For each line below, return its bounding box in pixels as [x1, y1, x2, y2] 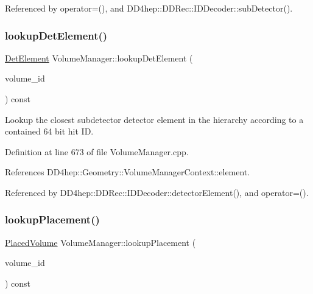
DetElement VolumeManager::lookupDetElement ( [5, 51, 193, 64]
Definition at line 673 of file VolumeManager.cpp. [5, 145, 189, 158]
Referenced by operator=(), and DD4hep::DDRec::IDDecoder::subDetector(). [5, 2, 293, 14]
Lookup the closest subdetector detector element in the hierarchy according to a [5, 113, 304, 125]
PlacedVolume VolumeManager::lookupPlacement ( [5, 236, 196, 248]
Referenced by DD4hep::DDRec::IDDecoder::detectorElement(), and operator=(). [5, 186, 309, 198]
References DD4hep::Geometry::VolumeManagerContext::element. [5, 166, 250, 178]
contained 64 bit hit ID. [5, 125, 94, 138]
